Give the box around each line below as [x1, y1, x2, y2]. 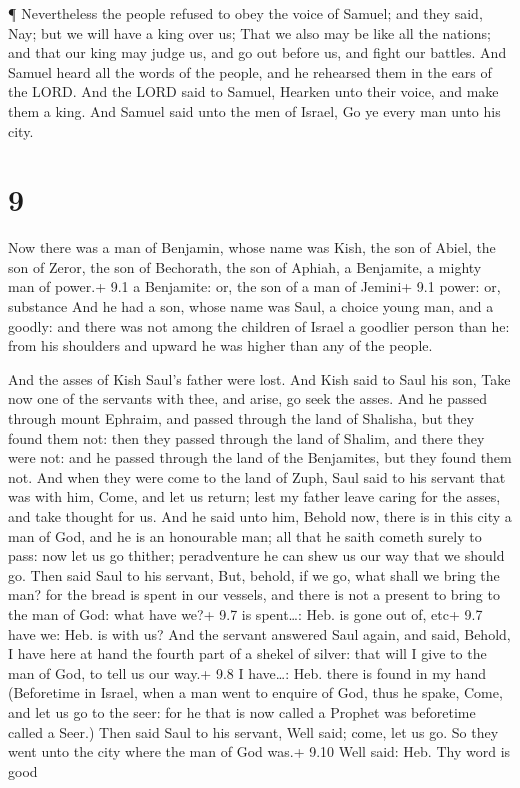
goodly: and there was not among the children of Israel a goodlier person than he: [8, 315, 510, 336]
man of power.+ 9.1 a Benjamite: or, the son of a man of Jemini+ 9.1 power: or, [8, 276, 501, 297]
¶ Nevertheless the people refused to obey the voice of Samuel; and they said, [8, 3, 483, 23]
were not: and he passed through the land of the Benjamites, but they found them [8, 447, 512, 468]
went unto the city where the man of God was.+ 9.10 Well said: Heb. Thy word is [8, 741, 511, 762]
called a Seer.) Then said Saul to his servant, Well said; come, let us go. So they [8, 721, 499, 742]
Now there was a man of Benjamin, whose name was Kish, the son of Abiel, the [8, 237, 496, 258]
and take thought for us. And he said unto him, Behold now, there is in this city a [8, 506, 512, 526]
